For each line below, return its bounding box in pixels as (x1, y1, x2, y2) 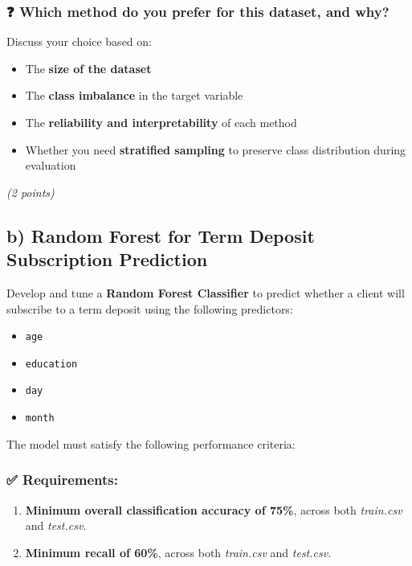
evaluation (25, 157, 76, 174)
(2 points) (6, 183, 55, 200)
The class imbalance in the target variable (25, 87, 243, 104)
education (25, 358, 78, 370)
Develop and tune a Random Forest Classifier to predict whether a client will (6, 284, 405, 301)
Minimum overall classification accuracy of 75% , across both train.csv (25, 501, 402, 518)
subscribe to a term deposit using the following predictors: (6, 300, 293, 317)
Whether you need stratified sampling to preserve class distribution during (25, 141, 406, 158)
